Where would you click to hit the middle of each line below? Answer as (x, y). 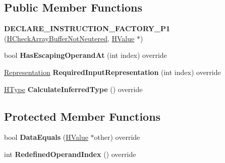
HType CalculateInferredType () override (73, 89)
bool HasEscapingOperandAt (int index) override (86, 55)
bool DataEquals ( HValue (46, 137)
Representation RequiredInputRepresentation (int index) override (112, 72)
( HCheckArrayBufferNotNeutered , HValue (69, 38)
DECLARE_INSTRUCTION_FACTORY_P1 (87, 28)
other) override (117, 137)
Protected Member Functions (82, 116)
